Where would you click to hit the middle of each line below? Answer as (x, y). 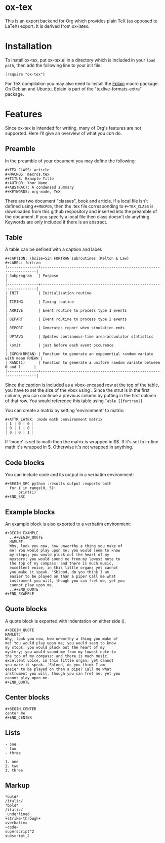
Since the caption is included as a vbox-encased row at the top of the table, (82, 385)
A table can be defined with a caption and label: (54, 249)
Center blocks (27, 697)
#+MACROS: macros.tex (27, 174)
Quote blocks (26, 609)
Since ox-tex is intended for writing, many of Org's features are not (73, 128)
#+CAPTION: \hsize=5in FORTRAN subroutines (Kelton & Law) (67, 259)
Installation (29, 46)
